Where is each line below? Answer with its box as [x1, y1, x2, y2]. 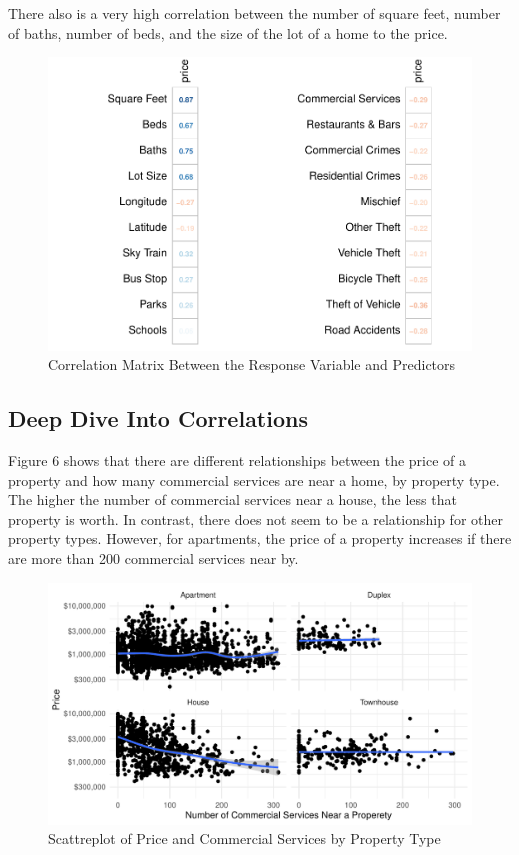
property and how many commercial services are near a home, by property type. [8, 469, 500, 490]
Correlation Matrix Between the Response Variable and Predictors [48, 354, 456, 375]
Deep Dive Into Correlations [8, 403, 308, 434]
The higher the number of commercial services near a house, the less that [8, 489, 457, 510]
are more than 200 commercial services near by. [8, 548, 299, 569]
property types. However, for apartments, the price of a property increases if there [8, 528, 512, 549]
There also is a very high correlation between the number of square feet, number [8, 3, 501, 23]
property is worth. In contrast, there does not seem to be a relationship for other [8, 508, 503, 529]
